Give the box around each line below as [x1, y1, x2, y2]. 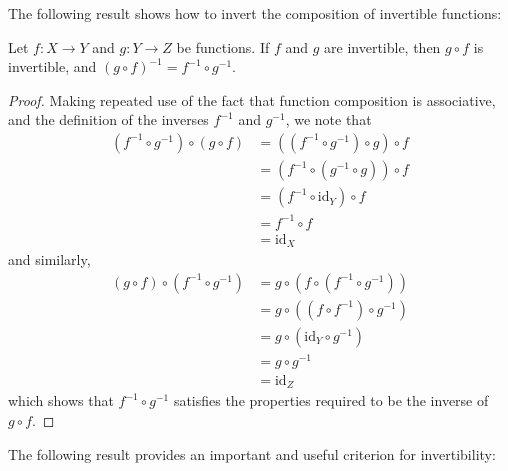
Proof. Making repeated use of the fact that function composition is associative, [8, 89, 496, 110]
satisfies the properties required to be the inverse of [173, 390, 489, 411]
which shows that [8, 390, 114, 411]
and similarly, [8, 249, 91, 270]
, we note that [285, 109, 372, 130]
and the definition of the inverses [8, 109, 209, 130]
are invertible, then [324, 36, 441, 57]
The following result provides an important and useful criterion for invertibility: [8, 443, 496, 464]
